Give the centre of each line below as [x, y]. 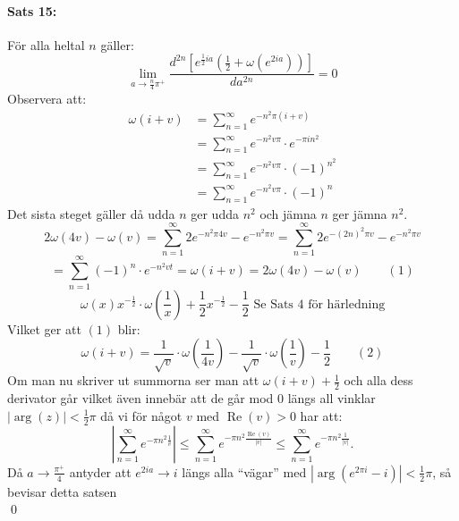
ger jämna [360, 213]
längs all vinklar [331, 398]
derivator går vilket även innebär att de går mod [140, 398]
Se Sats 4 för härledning [319, 304]
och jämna [288, 213]
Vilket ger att [44, 328]
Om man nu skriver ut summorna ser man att [133, 380]
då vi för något [141, 415]
